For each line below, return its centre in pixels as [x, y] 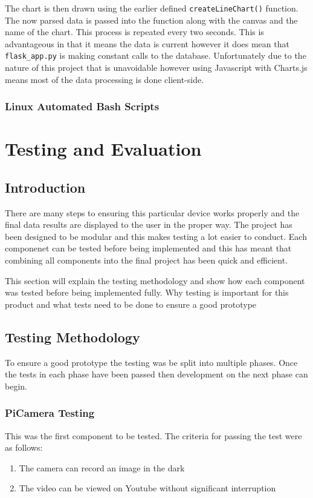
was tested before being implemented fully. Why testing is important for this [147, 292]
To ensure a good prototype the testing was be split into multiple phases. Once [151, 362]
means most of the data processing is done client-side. [105, 79]
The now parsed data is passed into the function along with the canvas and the [151, 20]
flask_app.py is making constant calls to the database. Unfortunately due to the [156, 55]
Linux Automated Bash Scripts [82, 106]
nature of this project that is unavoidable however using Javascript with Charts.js [156, 68]
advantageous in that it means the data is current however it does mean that [147, 43]
